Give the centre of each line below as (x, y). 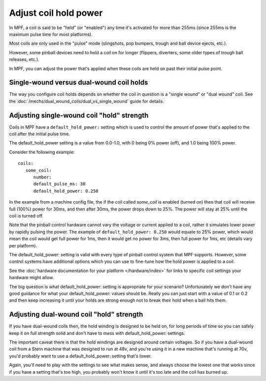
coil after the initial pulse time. (39, 134)
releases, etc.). (24, 60)
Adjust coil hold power (56, 13)
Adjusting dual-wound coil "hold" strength (76, 315)
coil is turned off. (26, 216)
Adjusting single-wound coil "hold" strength (79, 115)
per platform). (23, 245)
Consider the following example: (42, 152)
